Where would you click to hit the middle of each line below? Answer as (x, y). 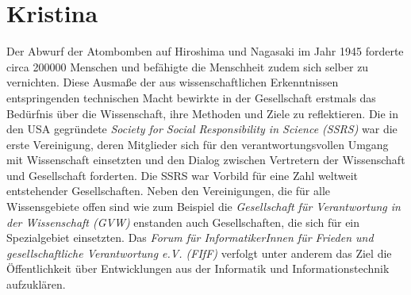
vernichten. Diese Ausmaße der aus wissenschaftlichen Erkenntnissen (173, 82)
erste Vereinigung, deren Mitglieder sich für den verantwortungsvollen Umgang (198, 144)
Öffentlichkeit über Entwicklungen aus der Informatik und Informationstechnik (198, 268)
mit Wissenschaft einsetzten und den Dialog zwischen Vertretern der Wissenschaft (206, 160)
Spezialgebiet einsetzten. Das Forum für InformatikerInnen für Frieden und (190, 238)
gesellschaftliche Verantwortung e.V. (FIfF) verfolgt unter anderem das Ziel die (199, 253)
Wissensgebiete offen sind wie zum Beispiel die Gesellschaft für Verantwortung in (204, 207)
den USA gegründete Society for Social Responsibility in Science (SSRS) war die (202, 129)
